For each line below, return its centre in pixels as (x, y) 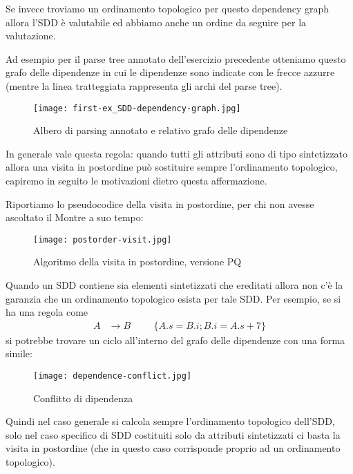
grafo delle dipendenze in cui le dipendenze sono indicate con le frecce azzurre (170, 72)
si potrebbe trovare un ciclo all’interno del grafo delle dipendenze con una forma (175, 340)
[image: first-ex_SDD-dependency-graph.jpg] (137, 108)
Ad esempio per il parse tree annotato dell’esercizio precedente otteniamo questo (176, 58)
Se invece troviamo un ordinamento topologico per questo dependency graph (168, 8)
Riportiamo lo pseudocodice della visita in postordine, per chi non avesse (160, 203)
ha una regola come (47, 312)
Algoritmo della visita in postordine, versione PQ (137, 262)
